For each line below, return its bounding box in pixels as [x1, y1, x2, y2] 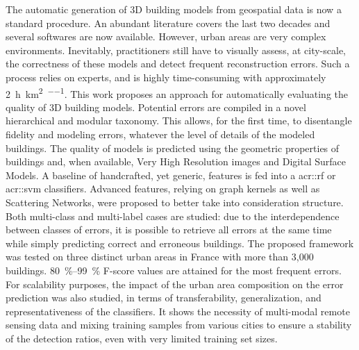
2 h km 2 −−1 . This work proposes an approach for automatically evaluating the [6, 84, 349, 101]
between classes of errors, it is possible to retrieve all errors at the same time [6, 222, 332, 237]
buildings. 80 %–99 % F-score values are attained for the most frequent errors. [6, 262, 342, 277]
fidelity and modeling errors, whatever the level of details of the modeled [6, 127, 315, 141]
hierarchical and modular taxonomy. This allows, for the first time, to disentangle [6, 113, 352, 128]
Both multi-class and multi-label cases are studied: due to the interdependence [6, 208, 340, 223]
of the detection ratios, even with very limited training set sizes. [6, 331, 278, 345]
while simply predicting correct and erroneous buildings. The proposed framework [6, 235, 354, 250]
